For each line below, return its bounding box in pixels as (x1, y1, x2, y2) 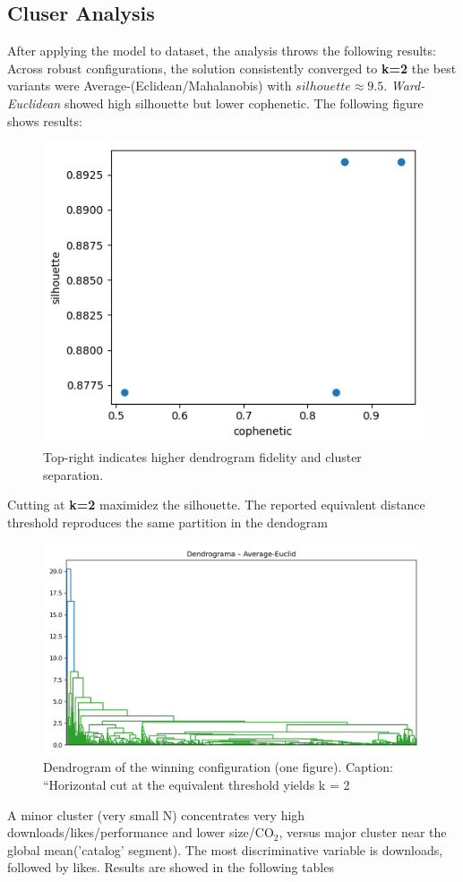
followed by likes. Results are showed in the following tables (7, 858, 334, 877)
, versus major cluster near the (279, 823, 447, 842)
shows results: (7, 111, 82, 130)
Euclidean (7, 93, 61, 112)
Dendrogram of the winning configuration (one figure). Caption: (43, 758, 393, 776)
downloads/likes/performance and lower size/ (7, 823, 255, 842)
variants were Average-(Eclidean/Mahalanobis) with (7, 76, 292, 95)
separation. (43, 465, 104, 484)
